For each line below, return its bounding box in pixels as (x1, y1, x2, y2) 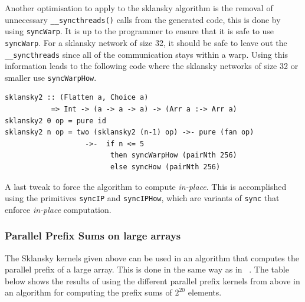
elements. (188, 286, 222, 298)
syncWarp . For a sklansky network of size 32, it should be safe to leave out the (5, 36, 287, 48)
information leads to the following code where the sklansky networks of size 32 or (5, 60, 299, 72)
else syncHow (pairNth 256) (110, 163, 221, 172)
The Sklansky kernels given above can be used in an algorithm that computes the (5, 251, 299, 264)
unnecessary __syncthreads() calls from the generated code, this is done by (5, 13, 281, 25)
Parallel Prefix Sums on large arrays (5, 228, 181, 243)
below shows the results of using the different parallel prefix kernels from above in (5, 274, 300, 287)
